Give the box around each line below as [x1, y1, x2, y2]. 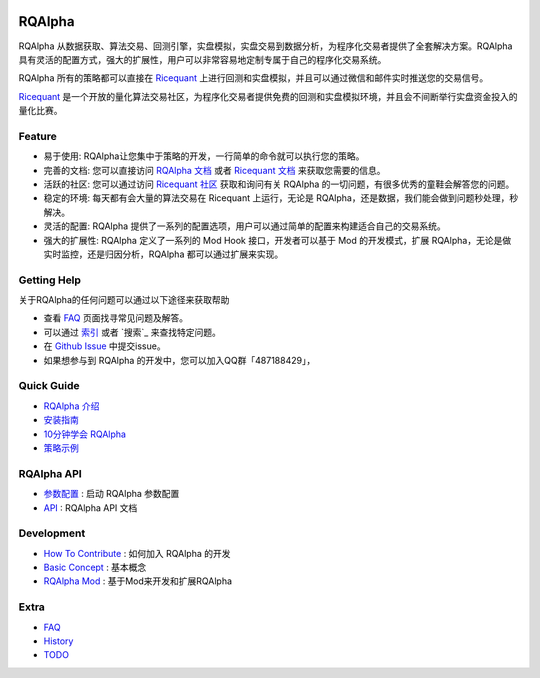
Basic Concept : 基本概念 [43, 561, 147, 574]
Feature [18, 129, 57, 143]
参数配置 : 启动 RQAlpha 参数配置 [43, 488, 180, 500]
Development [18, 526, 86, 540]
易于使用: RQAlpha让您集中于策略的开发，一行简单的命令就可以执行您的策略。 [43, 150, 365, 162]
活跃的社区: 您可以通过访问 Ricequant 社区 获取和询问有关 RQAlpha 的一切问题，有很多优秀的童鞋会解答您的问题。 [43, 178, 515, 190]
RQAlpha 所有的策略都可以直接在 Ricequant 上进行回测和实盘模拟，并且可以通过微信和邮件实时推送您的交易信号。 [18, 72, 489, 84]
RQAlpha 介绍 [43, 400, 100, 412]
